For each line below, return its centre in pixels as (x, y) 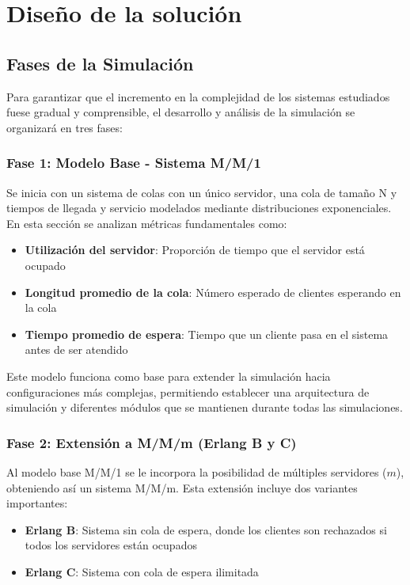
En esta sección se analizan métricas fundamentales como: (147, 223)
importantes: (37, 503)
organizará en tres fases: (65, 127)
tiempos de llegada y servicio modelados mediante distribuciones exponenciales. (199, 208)
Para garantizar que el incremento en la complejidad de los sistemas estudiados (198, 96)
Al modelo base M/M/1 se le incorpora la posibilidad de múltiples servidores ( (197, 471)
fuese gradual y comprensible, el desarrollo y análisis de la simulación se (181, 112)
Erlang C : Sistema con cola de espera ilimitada (142, 571)
